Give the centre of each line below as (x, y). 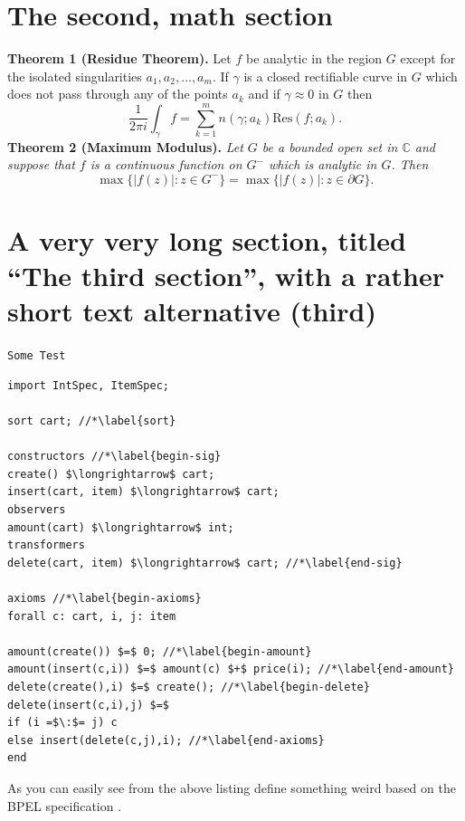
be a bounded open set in (330, 146)
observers (37, 510)
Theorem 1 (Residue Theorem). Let (119, 58)
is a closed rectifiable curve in (326, 76)
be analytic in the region (314, 58)
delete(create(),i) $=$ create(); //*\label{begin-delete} (189, 687)
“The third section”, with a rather (226, 276)
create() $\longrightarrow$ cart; (111, 474)
